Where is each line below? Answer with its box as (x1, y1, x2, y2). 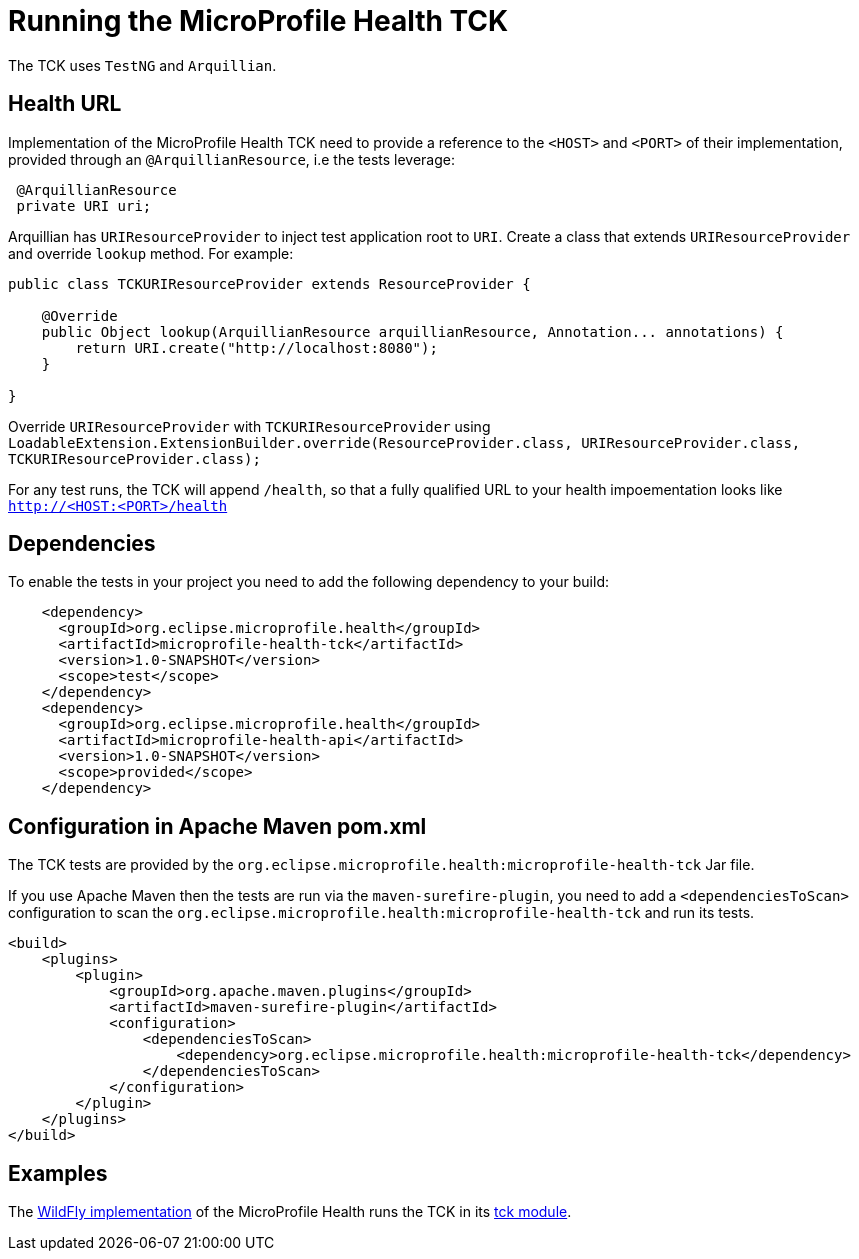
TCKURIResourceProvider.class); (8, 450, 261, 467)
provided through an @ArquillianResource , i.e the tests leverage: (8, 150, 456, 168)
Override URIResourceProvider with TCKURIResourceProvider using (8, 417, 491, 435)
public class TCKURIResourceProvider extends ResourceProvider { (8, 275, 531, 292)
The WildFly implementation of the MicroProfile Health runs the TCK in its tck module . (8, 1203, 572, 1221)
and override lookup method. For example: (8, 244, 294, 262)
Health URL (8, 91, 122, 117)
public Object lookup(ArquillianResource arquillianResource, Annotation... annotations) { (41, 323, 784, 340)
